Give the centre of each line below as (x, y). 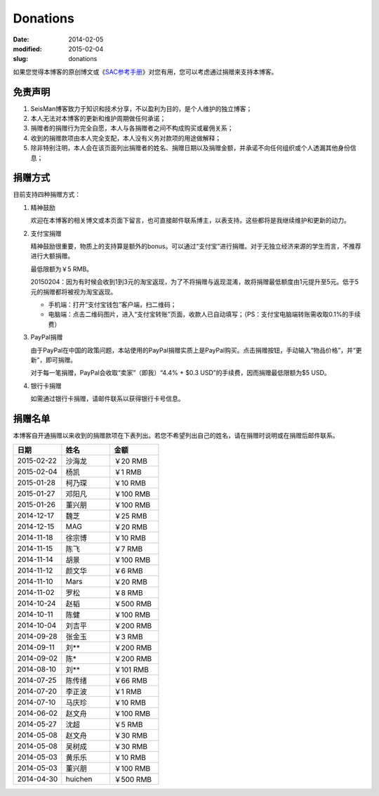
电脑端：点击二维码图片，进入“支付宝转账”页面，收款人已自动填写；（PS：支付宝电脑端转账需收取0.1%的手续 (204, 314)
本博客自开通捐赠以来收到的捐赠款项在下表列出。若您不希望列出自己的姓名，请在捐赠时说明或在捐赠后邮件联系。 (176, 436)
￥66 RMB (131, 681)
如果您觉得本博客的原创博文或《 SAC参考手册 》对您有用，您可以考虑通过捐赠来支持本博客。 (145, 72)
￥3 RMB (128, 637)
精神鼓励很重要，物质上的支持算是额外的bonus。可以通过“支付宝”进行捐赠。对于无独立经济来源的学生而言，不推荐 (196, 247)
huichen (79, 779)
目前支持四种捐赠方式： (47, 195)
